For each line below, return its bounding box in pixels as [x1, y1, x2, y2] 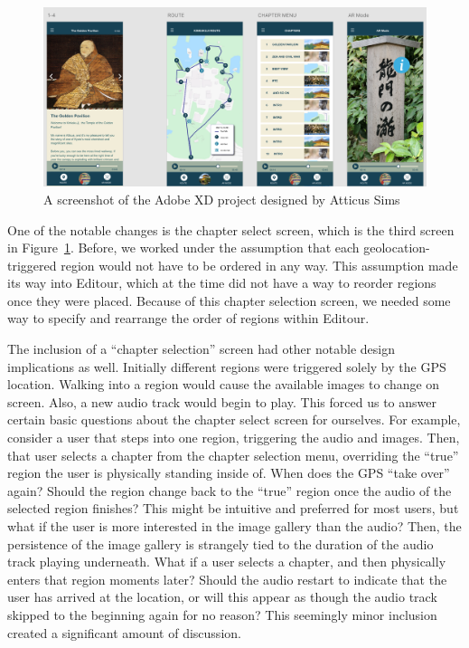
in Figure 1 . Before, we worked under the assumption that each [7, 238, 360, 257]
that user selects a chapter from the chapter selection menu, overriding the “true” [7, 445, 459, 464]
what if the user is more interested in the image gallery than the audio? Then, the [7, 517, 462, 536]
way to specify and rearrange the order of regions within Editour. [7, 309, 370, 328]
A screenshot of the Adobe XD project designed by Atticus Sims [43, 189, 400, 208]
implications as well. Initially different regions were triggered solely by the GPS [7, 357, 446, 376]
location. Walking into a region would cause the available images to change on [7, 375, 440, 394]
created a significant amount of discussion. [7, 623, 241, 642]
